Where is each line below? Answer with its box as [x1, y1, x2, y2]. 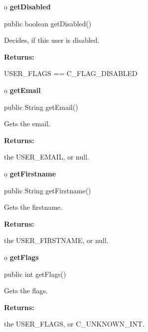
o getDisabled [4, 1, 51, 11]
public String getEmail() [4, 101, 78, 112]
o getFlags [4, 251, 39, 262]
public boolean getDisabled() [4, 18, 92, 28]
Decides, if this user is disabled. [4, 35, 99, 45]
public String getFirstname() [4, 185, 91, 195]
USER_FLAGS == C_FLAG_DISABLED [4, 68, 138, 79]
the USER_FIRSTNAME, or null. [4, 235, 109, 246]
